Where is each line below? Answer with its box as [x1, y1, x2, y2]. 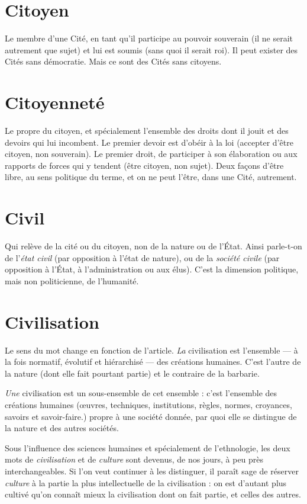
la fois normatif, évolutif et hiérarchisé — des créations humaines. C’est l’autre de [5, 355, 301, 368]
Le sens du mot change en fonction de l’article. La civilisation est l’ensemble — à [5, 344, 298, 356]
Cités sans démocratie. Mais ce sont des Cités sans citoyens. [5, 55, 222, 68]
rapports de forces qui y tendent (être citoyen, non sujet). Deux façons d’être [5, 159, 284, 171]
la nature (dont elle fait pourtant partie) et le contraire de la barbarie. [5, 367, 260, 379]
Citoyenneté [5, 90, 105, 114]
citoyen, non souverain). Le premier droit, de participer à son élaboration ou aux [5, 147, 298, 160]
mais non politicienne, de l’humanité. [5, 274, 139, 287]
